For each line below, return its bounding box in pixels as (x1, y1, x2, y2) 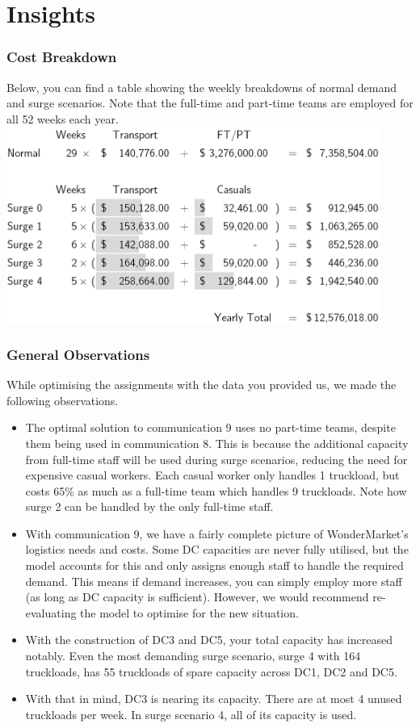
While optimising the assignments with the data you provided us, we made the (6, 376, 397, 393)
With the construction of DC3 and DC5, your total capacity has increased (25, 631, 393, 648)
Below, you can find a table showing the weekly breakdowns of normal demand (6, 78, 397, 95)
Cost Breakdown (6, 47, 117, 67)
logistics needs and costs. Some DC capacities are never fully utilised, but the (25, 541, 409, 558)
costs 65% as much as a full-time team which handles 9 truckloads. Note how (25, 482, 407, 499)
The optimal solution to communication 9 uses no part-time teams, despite (25, 419, 396, 436)
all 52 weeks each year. (6, 110, 119, 127)
